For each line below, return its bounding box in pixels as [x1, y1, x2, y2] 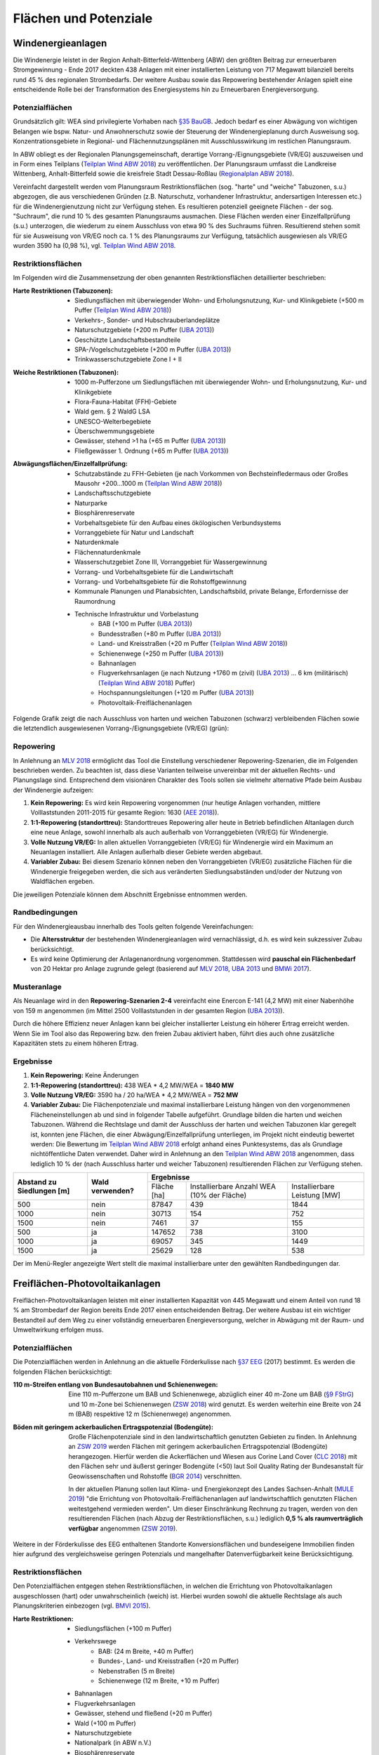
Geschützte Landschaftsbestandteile [74, 336, 181, 344]
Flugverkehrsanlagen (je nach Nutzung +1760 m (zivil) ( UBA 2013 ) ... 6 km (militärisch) [98, 669, 349, 677]
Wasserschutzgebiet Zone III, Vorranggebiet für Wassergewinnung [74, 558, 267, 567]
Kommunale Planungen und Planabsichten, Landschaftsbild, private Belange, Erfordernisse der [74, 587, 349, 596]
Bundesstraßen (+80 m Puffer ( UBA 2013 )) [98, 629, 222, 638]
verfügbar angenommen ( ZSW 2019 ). [68, 1524, 178, 1532]
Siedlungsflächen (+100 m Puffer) [74, 1624, 172, 1633]
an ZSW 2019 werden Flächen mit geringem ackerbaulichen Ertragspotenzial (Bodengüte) [68, 1443, 328, 1451]
